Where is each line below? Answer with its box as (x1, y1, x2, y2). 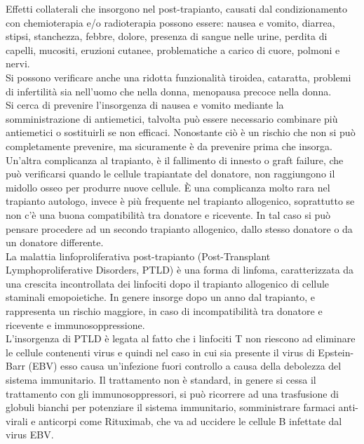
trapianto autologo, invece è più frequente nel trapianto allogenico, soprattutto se (6, 194, 355, 208)
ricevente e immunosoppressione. (6, 317, 145, 332)
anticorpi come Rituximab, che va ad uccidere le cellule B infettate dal (39, 413, 342, 428)
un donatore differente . (6, 235, 104, 250)
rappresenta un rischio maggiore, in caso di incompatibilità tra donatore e (6, 304, 323, 318)
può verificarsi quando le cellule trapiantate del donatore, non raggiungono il (6, 166, 335, 181)
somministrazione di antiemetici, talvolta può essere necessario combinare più (6, 111, 338, 126)
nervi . (6, 56, 30, 71)
